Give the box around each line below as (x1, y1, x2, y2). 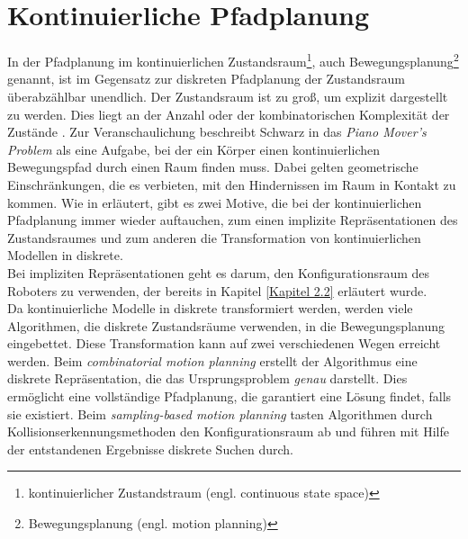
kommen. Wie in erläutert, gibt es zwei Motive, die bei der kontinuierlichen (7, 193, 422, 211)
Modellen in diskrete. (7, 246, 123, 265)
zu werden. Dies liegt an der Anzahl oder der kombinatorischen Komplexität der (7, 104, 450, 123)
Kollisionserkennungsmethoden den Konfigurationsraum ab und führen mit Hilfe (7, 422, 449, 441)
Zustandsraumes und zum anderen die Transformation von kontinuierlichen (7, 228, 421, 247)
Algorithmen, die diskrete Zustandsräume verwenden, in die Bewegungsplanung (7, 316, 445, 335)
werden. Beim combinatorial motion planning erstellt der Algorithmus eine (7, 351, 418, 370)
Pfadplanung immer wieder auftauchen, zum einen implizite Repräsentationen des (7, 211, 458, 229)
